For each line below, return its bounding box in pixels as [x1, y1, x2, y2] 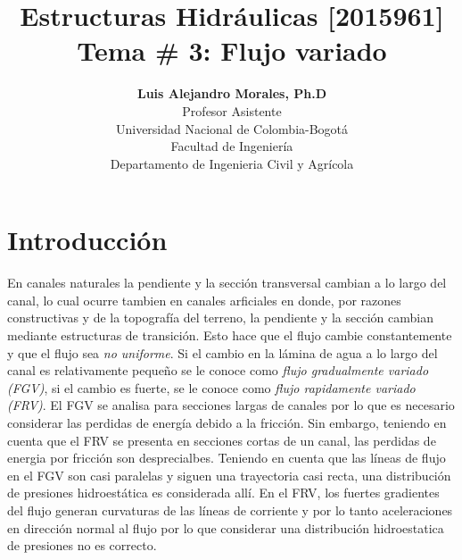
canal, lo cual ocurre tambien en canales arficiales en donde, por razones [7, 290, 401, 309]
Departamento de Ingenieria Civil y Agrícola [110, 154, 354, 172]
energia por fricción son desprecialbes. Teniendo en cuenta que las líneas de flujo [7, 448, 446, 467]
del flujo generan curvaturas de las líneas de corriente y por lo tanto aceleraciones [7, 500, 453, 519]
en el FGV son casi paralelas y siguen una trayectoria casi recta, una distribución [7, 465, 451, 484]
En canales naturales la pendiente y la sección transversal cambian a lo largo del [7, 273, 447, 292]
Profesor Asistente [182, 101, 282, 120]
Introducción [7, 221, 168, 258]
